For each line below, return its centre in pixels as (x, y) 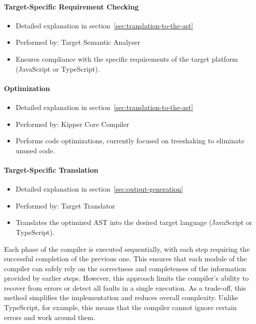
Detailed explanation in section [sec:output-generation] (99, 189)
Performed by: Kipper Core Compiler (72, 124)
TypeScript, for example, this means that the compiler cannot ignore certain (121, 307)
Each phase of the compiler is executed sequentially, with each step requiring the (127, 249)
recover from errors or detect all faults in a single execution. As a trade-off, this (125, 287)
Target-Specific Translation (51, 169)
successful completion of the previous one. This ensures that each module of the (126, 259)
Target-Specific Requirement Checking (72, 6)
